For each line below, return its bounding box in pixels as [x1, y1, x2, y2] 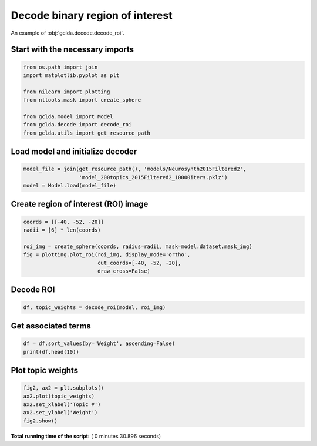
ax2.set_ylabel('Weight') [23, 409, 98, 416]
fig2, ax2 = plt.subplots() [23, 385, 104, 391]
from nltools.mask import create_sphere [23, 97, 141, 103]
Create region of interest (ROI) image [11, 199, 149, 209]
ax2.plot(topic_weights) [23, 393, 95, 400]
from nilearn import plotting [23, 88, 110, 95]
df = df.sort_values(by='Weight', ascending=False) [23, 340, 176, 347]
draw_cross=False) [97, 267, 151, 274]
